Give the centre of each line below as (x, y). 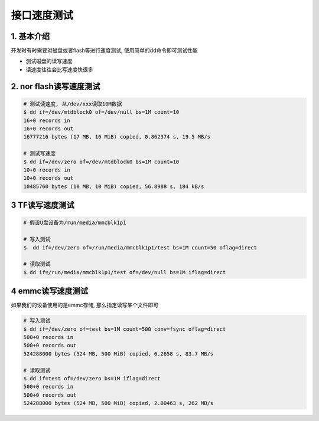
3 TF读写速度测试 (43, 205)
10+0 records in (47, 170)
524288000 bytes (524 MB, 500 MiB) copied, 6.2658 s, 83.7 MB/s (118, 353)
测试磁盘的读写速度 (49, 61)
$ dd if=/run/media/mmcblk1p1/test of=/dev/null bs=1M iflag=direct (125, 272)
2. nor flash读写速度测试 (56, 86)
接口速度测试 (42, 15)
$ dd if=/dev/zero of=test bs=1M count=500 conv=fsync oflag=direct (125, 329)
